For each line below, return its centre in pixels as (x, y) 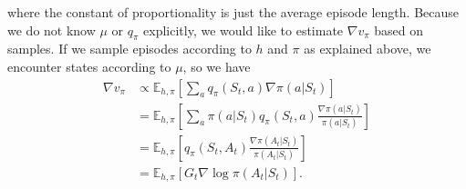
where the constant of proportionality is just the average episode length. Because (233, 12)
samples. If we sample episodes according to (129, 49)
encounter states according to (89, 66)
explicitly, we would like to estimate (243, 30)
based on (399, 30)
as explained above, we (368, 49)
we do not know (52, 30)
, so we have (217, 66)
